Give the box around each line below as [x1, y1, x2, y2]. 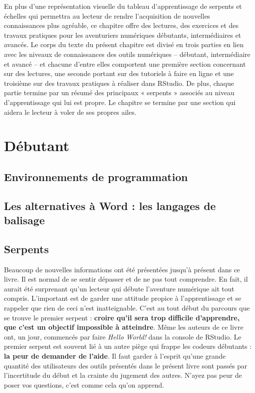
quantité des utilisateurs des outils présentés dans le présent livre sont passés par [4, 360, 248, 370]
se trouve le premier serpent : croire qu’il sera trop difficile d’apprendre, [4, 312, 240, 322]
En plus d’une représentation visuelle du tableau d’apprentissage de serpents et [4, 1, 242, 11]
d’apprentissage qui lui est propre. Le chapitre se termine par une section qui [4, 97, 236, 107]
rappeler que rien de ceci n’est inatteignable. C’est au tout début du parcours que [4, 303, 250, 313]
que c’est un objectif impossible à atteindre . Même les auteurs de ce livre [4, 322, 244, 332]
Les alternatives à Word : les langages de [4, 198, 216, 213]
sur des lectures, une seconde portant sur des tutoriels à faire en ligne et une [4, 68, 234, 79]
